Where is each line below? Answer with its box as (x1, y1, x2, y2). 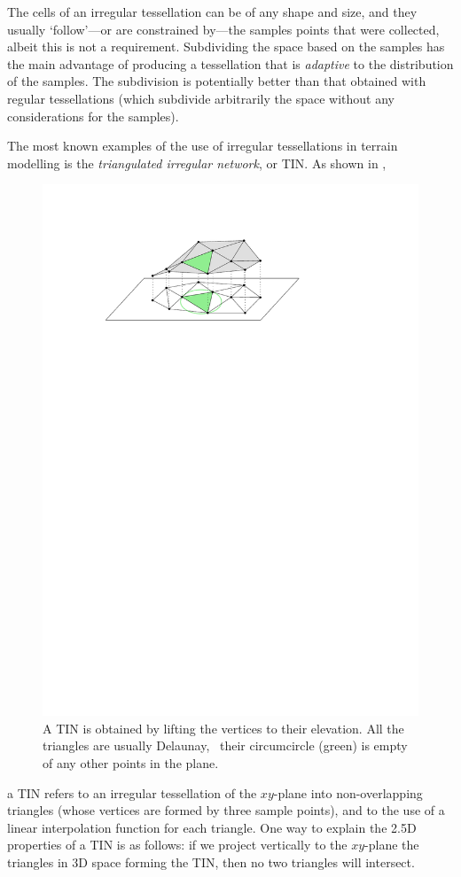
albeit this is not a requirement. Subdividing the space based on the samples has (7, 37, 445, 56)
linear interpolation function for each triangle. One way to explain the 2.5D (7, 818, 417, 836)
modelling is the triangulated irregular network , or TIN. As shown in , (7, 153, 387, 172)
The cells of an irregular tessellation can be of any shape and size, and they (7, 3, 418, 20)
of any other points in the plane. (43, 754, 219, 772)
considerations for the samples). (7, 106, 179, 125)
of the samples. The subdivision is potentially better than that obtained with (7, 72, 426, 90)
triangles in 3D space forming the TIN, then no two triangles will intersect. (7, 853, 415, 872)
